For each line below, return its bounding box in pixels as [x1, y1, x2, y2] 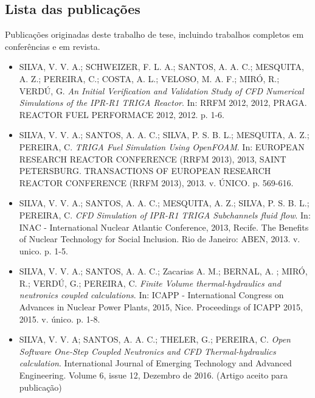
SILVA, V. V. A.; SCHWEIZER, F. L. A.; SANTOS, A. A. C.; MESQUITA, [19, 60, 304, 73]
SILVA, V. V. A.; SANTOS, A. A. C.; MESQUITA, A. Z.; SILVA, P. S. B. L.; [19, 197, 310, 209]
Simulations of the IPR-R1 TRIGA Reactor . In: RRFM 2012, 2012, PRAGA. [19, 96, 307, 109]
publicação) [19, 380, 62, 393]
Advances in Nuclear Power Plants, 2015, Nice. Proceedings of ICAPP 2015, [19, 301, 303, 313]
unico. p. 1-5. [19, 244, 68, 257]
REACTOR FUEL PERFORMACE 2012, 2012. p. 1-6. [19, 108, 224, 120]
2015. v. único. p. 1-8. [19, 312, 100, 325]
